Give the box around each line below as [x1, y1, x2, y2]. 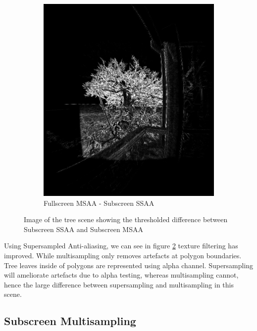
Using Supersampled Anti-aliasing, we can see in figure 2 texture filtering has [4, 240, 238, 251]
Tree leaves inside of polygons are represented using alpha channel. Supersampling [4, 260, 254, 270]
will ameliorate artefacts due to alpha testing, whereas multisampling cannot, [4, 270, 239, 280]
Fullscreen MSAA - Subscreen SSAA [44, 197, 154, 208]
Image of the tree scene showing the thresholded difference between [24, 214, 228, 225]
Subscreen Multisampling [4, 313, 136, 329]
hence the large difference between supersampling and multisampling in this [4, 279, 234, 289]
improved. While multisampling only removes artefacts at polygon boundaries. [4, 250, 242, 260]
